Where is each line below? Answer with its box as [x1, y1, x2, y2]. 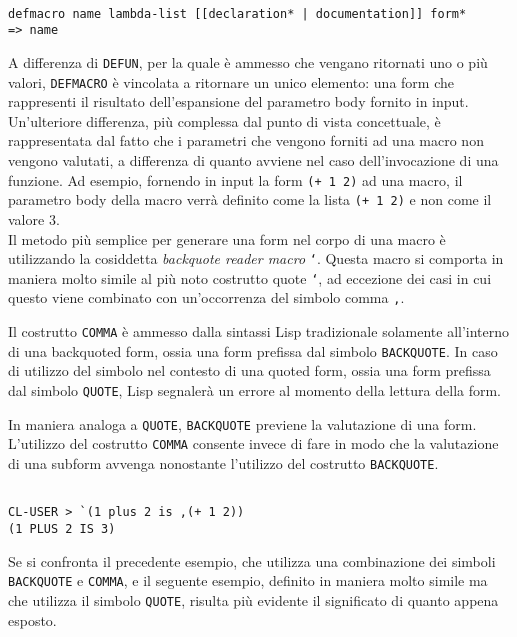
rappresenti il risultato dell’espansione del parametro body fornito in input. [8, 91, 469, 112]
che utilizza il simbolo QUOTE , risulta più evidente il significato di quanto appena [8, 589, 499, 610]
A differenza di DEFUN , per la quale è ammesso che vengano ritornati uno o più [8, 51, 488, 72]
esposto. [8, 609, 57, 630]
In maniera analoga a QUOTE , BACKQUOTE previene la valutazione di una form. [8, 413, 477, 434]
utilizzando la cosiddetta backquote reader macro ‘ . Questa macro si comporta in [8, 248, 504, 269]
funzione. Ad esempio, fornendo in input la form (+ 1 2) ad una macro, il [8, 169, 463, 190]
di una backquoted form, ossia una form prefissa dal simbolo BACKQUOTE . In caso [8, 340, 498, 361]
